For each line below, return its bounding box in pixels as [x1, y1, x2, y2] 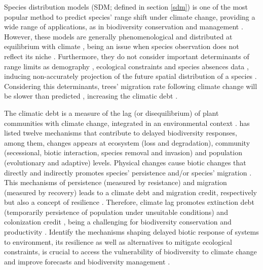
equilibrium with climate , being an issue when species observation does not [4, 41, 239, 52]
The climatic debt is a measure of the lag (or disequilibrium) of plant [4, 107, 219, 118]
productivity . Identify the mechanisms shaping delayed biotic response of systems [4, 227, 259, 237]
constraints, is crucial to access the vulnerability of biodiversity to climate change [4, 246, 257, 257]
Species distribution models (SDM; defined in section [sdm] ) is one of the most [4, 2, 248, 12]
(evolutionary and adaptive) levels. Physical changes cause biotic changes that [4, 157, 246, 167]
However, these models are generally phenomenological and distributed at [4, 31, 233, 41]
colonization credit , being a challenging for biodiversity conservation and [4, 216, 232, 227]
